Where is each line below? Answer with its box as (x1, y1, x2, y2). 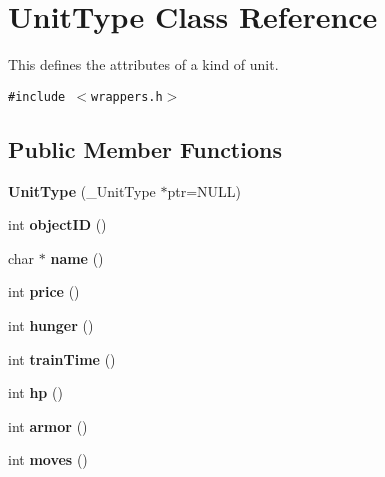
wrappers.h (91, 89, 163, 104)
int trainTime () (8, 348, 116, 369)
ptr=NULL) (167, 180, 242, 201)
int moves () (8, 449, 88, 470)
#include (8, 89, 66, 104)
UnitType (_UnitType (8, 180, 156, 201)
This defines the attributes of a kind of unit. (8, 54, 279, 75)
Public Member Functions (8, 133, 282, 164)
